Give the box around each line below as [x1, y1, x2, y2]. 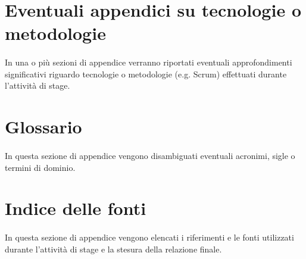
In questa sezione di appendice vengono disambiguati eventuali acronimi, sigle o [5, 149, 295, 161]
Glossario [5, 114, 82, 139]
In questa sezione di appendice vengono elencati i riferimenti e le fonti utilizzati [5, 231, 294, 244]
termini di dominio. [5, 161, 76, 173]
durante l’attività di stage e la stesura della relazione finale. [5, 242, 222, 255]
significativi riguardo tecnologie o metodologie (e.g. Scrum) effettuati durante [5, 67, 287, 80]
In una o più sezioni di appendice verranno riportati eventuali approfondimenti [5, 56, 292, 68]
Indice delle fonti [5, 196, 146, 220]
